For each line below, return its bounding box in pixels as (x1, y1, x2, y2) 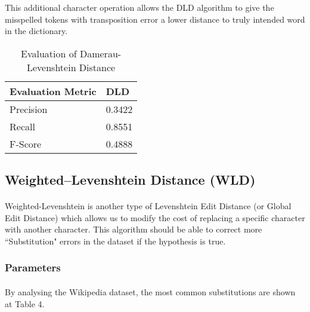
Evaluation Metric (10, 84, 97, 98)
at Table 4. (5, 297, 45, 310)
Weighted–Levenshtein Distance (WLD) (5, 170, 256, 189)
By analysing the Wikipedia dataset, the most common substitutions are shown (5, 285, 296, 298)
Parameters (5, 260, 61, 275)
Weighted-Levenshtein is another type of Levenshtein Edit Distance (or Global (5, 200, 292, 212)
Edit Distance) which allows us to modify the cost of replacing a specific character (5, 211, 305, 224)
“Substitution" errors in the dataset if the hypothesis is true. (5, 234, 226, 247)
